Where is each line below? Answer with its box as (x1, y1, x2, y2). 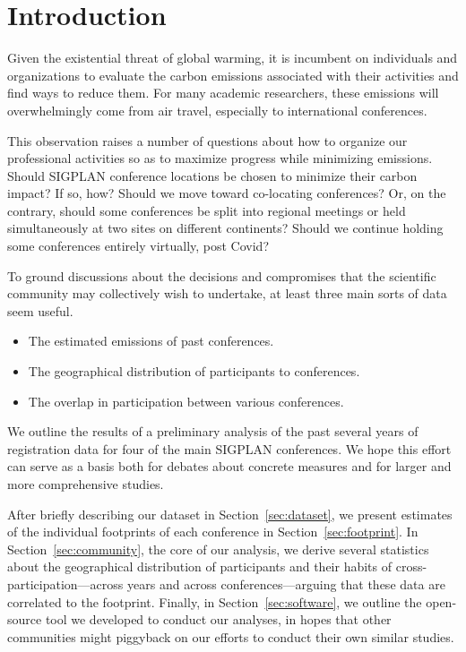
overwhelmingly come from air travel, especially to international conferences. (7, 100, 427, 119)
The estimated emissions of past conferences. (28, 331, 274, 350)
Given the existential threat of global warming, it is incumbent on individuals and (7, 48, 458, 67)
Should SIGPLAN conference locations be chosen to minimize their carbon (7, 166, 418, 184)
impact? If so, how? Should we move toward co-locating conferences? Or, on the (7, 184, 446, 202)
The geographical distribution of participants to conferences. (28, 362, 360, 381)
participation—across (7, 574, 124, 593)
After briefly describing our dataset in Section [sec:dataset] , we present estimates (7, 504, 453, 523)
